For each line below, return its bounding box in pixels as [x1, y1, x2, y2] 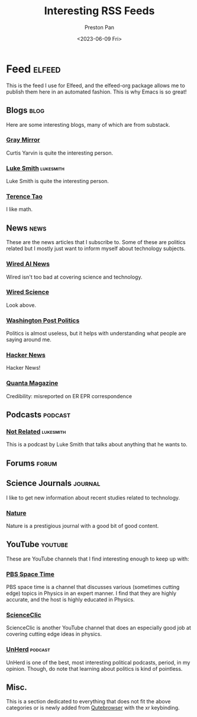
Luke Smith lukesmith [6, 164, 65, 172]
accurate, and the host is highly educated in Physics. [6, 596, 135, 603]
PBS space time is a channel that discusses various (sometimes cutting [6, 583, 180, 590]
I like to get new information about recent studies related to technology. [6, 494, 180, 501]
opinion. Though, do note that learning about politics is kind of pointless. [6, 665, 183, 672]
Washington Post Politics [6, 316, 80, 324]
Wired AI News [6, 260, 50, 268]
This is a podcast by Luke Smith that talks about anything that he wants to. [6, 441, 188, 448]
